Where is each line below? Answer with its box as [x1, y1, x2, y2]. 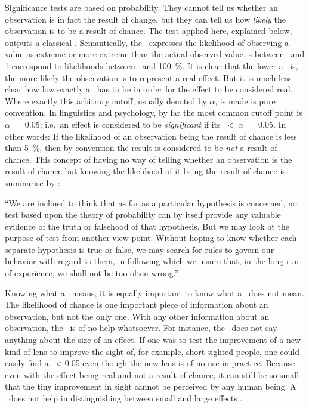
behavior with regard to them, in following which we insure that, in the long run [5, 255, 299, 267]
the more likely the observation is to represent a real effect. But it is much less [5, 71, 292, 84]
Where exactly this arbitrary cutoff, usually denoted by [5, 94, 207, 107]
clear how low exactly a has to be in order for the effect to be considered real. [5, 83, 293, 95]
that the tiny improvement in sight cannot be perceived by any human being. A [5, 380, 296, 392]
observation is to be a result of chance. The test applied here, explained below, [5, 24, 292, 37]
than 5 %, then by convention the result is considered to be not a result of [5, 141, 277, 154]
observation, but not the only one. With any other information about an [5, 310, 270, 322]
